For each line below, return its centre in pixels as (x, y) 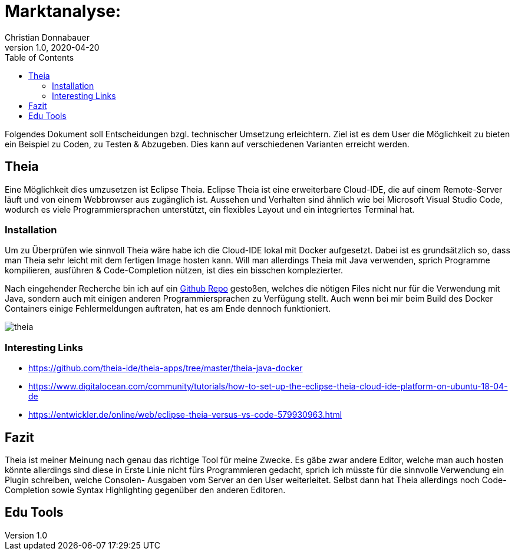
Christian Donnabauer (47, 37)
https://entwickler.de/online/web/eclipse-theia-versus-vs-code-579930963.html (185, 415)
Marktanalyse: (63, 11)
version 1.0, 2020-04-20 (52, 47)
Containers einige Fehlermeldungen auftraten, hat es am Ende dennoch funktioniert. (168, 309)
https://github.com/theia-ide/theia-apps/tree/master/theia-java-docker (166, 368)
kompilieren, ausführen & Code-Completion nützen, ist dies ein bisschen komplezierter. (174, 270)
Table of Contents (39, 57)
